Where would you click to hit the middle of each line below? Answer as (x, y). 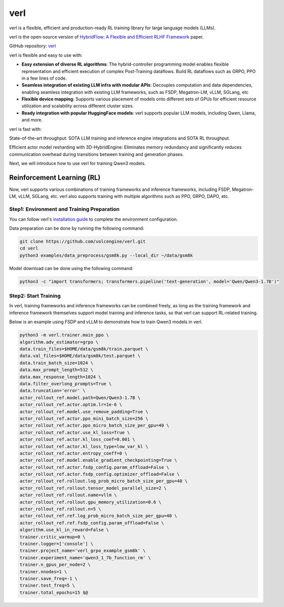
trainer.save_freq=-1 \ (49, 578)
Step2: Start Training (35, 296)
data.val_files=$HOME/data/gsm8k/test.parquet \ (80, 356)
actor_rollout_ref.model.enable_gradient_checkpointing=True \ (98, 460)
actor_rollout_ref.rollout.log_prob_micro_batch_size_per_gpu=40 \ (104, 481)
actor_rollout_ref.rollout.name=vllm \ (68, 495)
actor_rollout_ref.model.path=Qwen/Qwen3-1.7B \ (80, 397)
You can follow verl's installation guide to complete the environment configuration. (94, 219)
